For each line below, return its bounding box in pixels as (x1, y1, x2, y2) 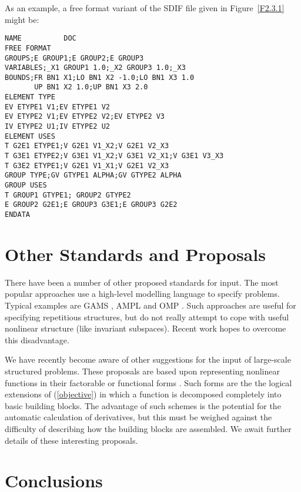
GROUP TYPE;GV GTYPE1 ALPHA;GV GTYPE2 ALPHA (5, 171, 182, 180)
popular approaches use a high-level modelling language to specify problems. (5, 287, 280, 300)
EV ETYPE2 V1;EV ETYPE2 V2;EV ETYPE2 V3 (5, 112, 165, 121)
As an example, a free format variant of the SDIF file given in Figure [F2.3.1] (5, 2, 285, 14)
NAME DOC (5, 34, 76, 43)
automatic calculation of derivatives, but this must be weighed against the (5, 411, 272, 423)
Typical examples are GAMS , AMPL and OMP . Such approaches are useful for (5, 299, 296, 311)
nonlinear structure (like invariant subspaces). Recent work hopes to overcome (5, 322, 286, 334)
